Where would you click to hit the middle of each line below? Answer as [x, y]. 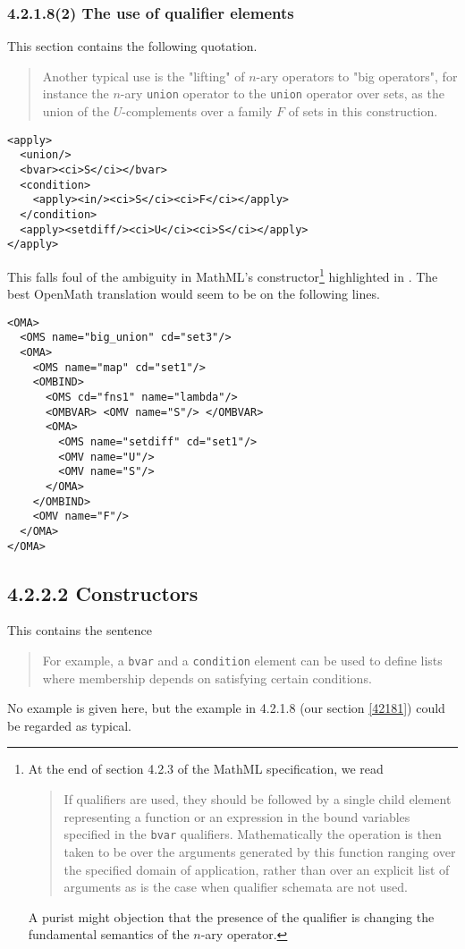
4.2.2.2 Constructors [103, 593]
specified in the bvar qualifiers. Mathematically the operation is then [253, 834]
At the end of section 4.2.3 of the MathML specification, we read [206, 769]
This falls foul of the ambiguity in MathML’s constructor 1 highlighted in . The [223, 275]
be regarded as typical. [69, 725]
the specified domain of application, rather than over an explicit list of [257, 869]
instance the [76, 93]
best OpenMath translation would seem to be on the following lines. [194, 294]
